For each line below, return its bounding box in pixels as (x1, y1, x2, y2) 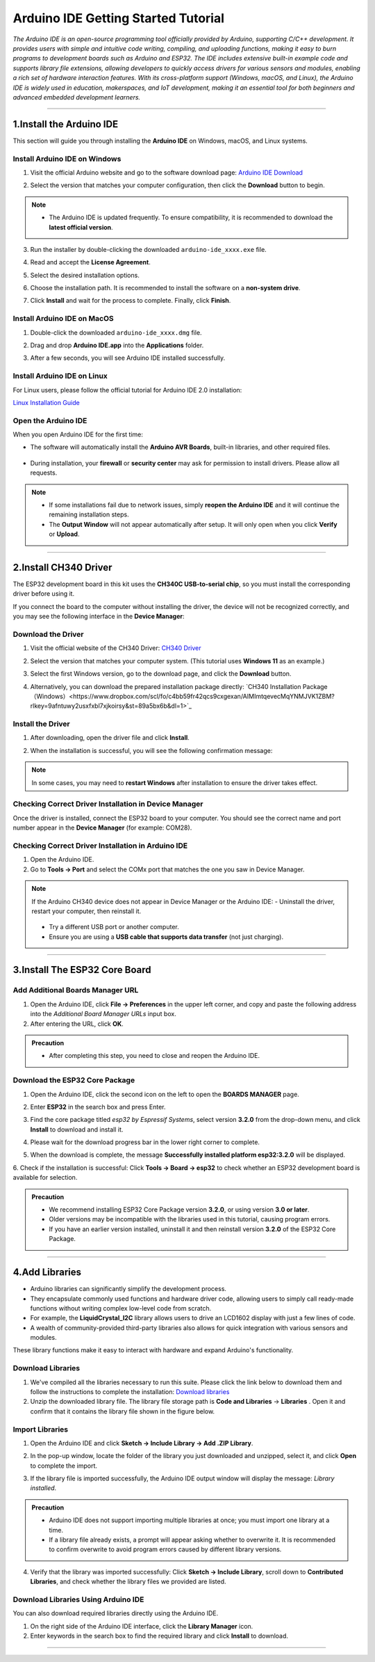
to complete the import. (30, 1462, 97, 1470)
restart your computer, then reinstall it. (31, 907, 142, 915)
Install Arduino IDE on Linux (12, 371, 108, 381)
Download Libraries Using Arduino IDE (12, 1594, 144, 1604)
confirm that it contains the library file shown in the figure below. (30, 1407, 215, 1416)
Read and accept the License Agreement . (30, 258, 151, 267)
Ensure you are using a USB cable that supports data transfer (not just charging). (49, 933, 284, 941)
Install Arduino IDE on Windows (12, 154, 122, 164)
